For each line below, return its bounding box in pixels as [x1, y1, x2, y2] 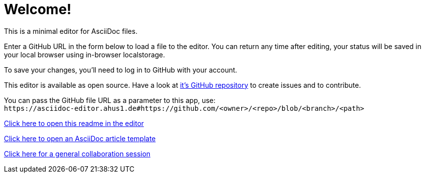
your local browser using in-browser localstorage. [4, 50, 165, 59]
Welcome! [4, 1, 72, 18]
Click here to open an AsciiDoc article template [4, 134, 156, 143]
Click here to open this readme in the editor [4, 119, 144, 127]
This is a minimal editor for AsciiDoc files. [4, 26, 138, 35]
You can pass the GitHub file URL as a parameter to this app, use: [4, 96, 216, 104]
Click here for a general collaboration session [4, 149, 151, 158]
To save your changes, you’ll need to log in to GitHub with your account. [4, 65, 237, 74]
